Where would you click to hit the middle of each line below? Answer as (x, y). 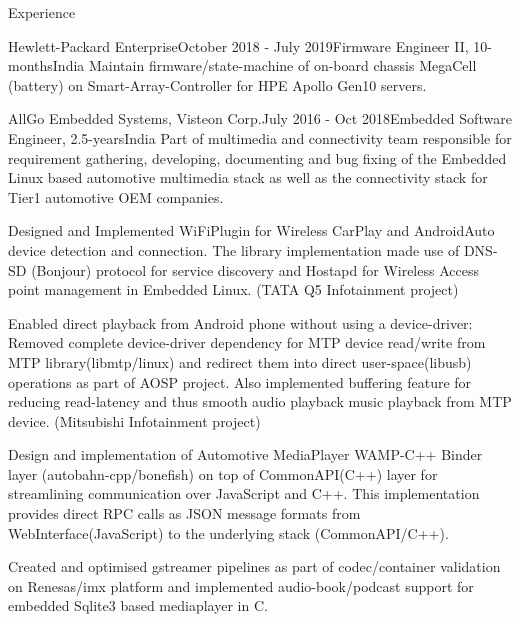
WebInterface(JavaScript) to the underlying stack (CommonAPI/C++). (228, 532)
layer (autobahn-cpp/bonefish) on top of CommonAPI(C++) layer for (223, 473)
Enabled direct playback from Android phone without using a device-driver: (240, 322)
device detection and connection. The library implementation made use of (234, 249)
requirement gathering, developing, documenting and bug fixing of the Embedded (257, 157)
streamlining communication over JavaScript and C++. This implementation (244, 493)
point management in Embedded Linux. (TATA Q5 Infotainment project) (233, 289)
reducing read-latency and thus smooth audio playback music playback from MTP (260, 401)
